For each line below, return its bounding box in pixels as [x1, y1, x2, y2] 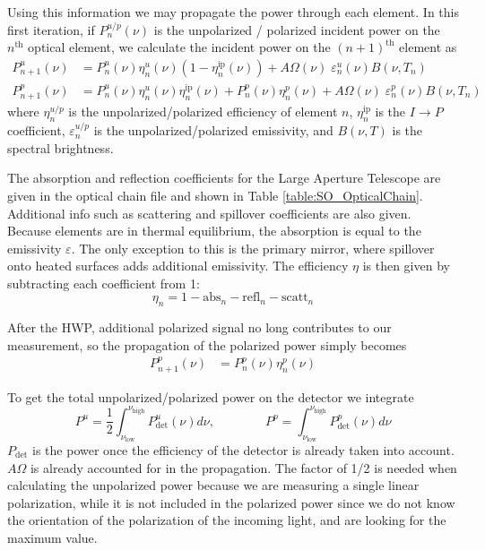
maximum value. [7, 529, 98, 546]
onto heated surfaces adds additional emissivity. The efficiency [7, 256, 349, 275]
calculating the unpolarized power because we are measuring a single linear [7, 476, 420, 494]
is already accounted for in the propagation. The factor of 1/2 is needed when [30, 458, 457, 477]
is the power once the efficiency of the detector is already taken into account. [32, 441, 455, 460]
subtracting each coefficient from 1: [7, 273, 200, 292]
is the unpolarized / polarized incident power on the [153, 20, 440, 39]
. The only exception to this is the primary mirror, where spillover [71, 238, 435, 257]
